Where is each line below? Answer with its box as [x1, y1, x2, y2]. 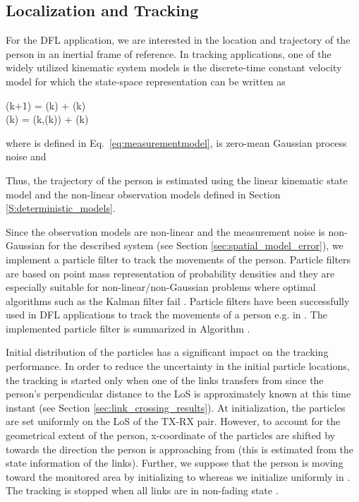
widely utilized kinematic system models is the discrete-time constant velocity [6, 60, 342, 75]
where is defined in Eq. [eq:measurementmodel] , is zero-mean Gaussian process [6, 135, 347, 150]
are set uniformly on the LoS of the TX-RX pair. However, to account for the [6, 414, 341, 429]
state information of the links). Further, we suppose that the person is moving [6, 455, 343, 470]
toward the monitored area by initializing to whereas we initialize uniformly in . [6, 469, 351, 484]
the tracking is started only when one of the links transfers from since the [6, 372, 324, 387]
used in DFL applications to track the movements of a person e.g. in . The [6, 307, 327, 322]
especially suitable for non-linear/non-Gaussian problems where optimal [6, 280, 316, 294]
